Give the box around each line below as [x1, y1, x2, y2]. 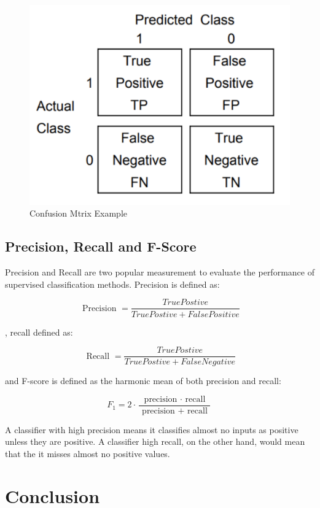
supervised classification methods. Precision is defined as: [5, 277, 220, 290]
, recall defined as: [5, 325, 73, 338]
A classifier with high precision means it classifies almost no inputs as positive [5, 423, 299, 436]
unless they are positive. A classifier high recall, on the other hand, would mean [5, 435, 305, 448]
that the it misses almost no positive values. [5, 447, 170, 460]
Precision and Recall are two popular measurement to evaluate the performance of [5, 266, 314, 279]
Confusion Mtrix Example [29, 207, 128, 220]
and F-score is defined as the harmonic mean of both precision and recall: [5, 374, 281, 387]
